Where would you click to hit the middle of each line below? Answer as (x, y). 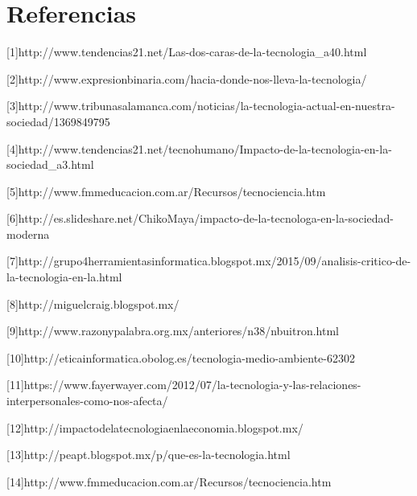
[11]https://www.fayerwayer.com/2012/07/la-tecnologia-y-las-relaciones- (184, 385)
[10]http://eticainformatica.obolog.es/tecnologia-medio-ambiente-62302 (181, 357)
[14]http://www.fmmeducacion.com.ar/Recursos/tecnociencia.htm (169, 481)
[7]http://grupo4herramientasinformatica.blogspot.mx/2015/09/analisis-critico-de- (209, 261)
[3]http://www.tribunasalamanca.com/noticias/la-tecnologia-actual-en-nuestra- (201, 106)
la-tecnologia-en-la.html (64, 277)
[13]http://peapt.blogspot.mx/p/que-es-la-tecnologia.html (149, 455)
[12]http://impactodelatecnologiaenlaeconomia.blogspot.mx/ (155, 427)
